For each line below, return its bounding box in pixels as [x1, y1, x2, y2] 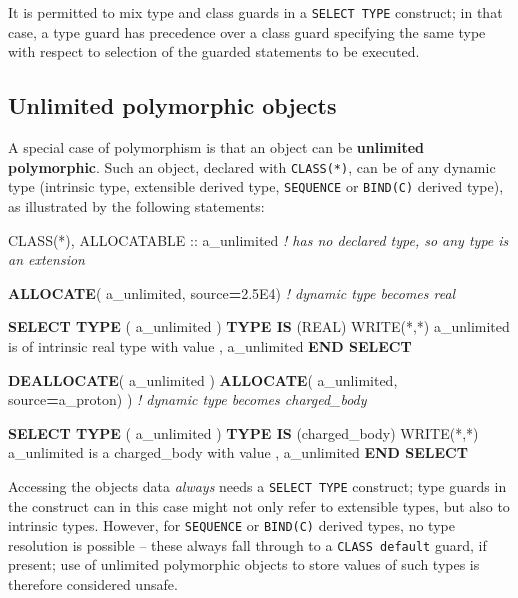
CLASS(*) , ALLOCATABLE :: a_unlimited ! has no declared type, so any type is [8, 229, 509, 250]
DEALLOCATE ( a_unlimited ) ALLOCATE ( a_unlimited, [8, 369, 398, 390]
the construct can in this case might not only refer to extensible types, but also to [8, 495, 510, 516]
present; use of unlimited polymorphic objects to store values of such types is [8, 554, 480, 575]
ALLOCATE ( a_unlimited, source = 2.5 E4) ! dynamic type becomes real [8, 282, 456, 303]
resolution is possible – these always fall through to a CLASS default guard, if [8, 534, 487, 555]
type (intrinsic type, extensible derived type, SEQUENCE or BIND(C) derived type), [8, 176, 504, 197]
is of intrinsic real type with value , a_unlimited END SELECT [8, 335, 412, 356]
